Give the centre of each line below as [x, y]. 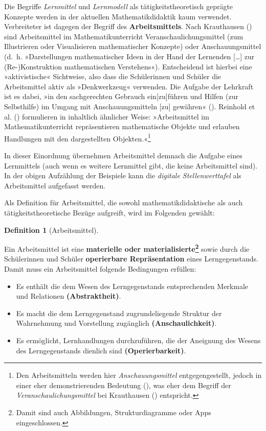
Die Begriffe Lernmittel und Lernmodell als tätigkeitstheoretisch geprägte [119, 6]
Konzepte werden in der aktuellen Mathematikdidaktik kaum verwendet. [118, 16]
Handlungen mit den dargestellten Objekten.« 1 [77, 137]
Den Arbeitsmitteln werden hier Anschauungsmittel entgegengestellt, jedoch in [139, 375]
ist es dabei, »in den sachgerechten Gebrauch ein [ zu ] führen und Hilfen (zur [121, 96]
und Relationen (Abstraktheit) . [69, 296]
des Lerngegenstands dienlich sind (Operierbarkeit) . [101, 350]
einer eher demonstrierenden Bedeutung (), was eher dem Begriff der [124, 385]
